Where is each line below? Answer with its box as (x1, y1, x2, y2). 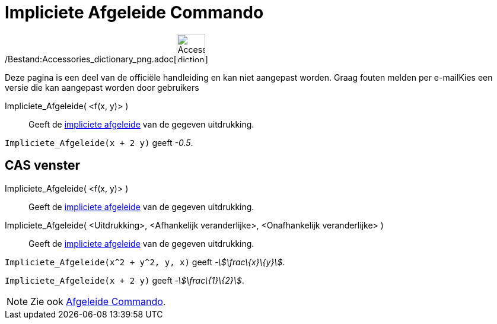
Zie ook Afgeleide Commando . (30, 295, 166, 307)
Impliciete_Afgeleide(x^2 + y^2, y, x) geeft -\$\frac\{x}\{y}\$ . (5, 256, 285, 267)
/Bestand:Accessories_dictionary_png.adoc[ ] (5, 53, 208, 64)
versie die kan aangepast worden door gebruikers (5, 82, 199, 93)
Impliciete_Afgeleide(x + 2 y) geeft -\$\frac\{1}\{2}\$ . (5, 275, 244, 285)
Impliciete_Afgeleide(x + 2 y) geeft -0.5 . (5, 137, 193, 148)
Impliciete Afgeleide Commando (5, 2, 264, 23)
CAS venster (5, 158, 81, 173)
